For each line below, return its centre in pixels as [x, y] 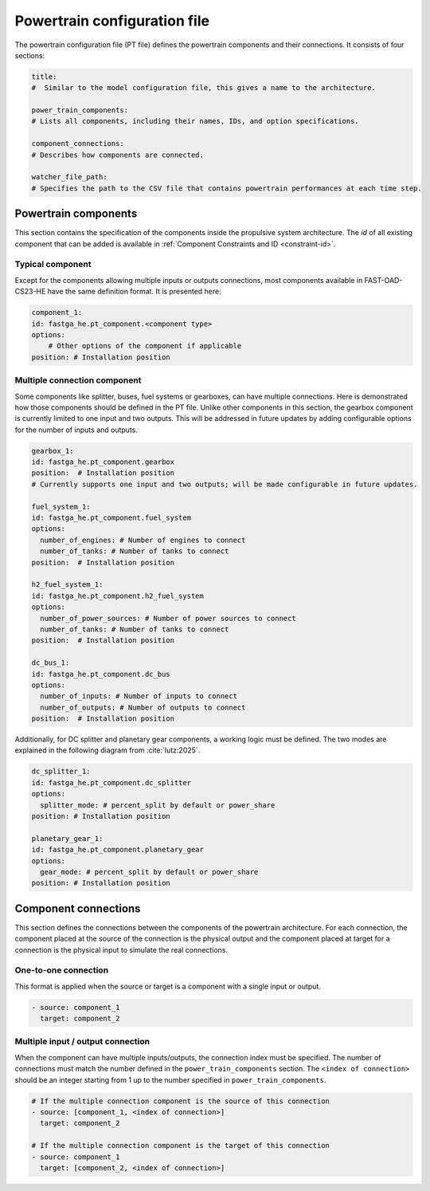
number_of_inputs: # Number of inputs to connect [139, 696]
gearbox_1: [53, 451]
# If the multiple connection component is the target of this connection [181, 1146]
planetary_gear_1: [67, 838]
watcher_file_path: [69, 177]
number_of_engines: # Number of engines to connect [143, 540]
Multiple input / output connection [82, 1042]
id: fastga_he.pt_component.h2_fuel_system [118, 595]
